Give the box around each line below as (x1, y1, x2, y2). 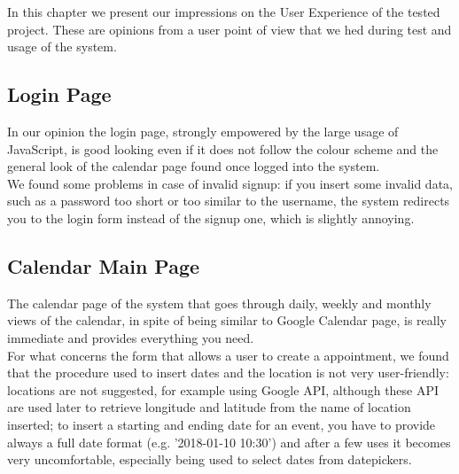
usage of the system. (7, 37, 117, 56)
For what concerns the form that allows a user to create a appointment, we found (7, 346, 449, 364)
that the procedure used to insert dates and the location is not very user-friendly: (7, 363, 449, 382)
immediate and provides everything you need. (7, 328, 254, 346)
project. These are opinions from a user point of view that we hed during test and (7, 19, 452, 38)
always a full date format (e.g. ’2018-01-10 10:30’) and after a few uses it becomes (7, 432, 451, 451)
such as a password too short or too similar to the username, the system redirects (7, 191, 450, 210)
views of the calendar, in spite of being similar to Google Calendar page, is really (7, 311, 447, 330)
